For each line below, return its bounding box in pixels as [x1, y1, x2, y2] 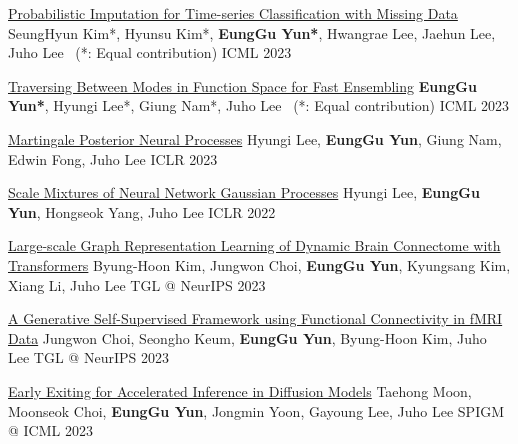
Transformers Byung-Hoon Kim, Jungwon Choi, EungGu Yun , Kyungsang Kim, [8, 254, 511, 275]
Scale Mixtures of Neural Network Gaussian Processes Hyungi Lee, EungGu [8, 182, 480, 203]
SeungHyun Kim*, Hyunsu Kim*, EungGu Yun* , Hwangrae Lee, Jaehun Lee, [8, 22, 496, 43]
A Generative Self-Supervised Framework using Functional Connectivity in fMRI [8, 308, 503, 329]
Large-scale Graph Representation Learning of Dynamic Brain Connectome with [8, 235, 501, 256]
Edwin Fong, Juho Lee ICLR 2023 [8, 148, 218, 169]
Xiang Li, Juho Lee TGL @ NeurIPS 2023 [8, 274, 266, 295]
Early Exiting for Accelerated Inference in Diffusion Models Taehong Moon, [8, 380, 472, 401]
